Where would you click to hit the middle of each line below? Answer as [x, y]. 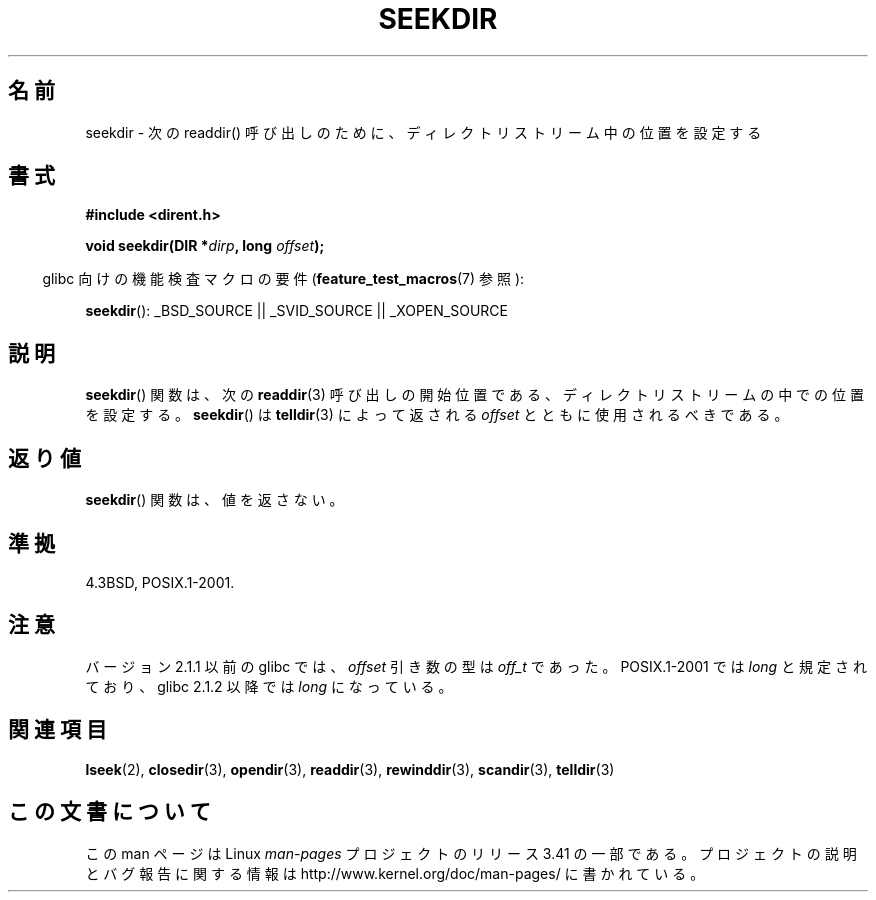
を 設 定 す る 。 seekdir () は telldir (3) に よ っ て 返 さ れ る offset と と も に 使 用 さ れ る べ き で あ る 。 [437, 415]
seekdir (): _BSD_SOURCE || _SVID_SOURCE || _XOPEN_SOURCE [296, 311]
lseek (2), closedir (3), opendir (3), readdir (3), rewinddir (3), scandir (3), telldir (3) [350, 769]
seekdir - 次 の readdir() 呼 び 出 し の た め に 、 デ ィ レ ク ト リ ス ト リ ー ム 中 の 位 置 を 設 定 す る [423, 132]
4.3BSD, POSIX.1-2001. [160, 582]
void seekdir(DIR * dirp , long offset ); [205, 246]
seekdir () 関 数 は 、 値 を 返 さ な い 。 [214, 500]
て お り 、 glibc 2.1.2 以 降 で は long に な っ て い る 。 [269, 686]
